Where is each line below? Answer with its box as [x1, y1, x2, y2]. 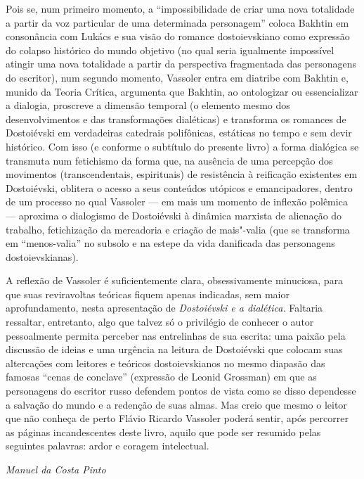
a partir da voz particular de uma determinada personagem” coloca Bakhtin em [6, 15, 349, 30]
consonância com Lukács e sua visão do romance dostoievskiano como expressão [6, 29, 350, 44]
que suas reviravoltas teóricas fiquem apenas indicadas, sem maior [6, 286, 290, 301]
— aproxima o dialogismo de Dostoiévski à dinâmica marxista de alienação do [6, 207, 342, 222]
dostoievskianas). [6, 249, 79, 264]
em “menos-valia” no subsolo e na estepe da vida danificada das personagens [6, 236, 335, 250]
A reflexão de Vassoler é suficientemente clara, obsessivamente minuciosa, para [6, 273, 344, 288]
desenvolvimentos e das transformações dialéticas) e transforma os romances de [6, 111, 346, 126]
